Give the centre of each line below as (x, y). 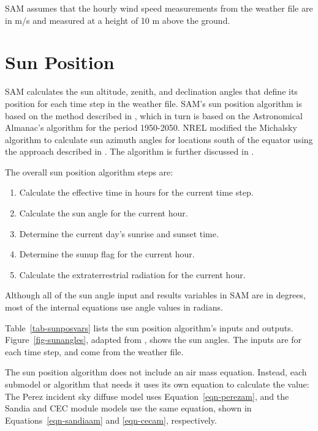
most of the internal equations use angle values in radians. (114, 307)
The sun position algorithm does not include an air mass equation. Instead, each (156, 372)
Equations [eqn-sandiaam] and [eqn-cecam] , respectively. (111, 420)
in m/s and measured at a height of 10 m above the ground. (118, 20)
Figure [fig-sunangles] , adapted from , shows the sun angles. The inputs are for (153, 340)
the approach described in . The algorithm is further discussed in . (130, 151)
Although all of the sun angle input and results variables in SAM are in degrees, (155, 295)
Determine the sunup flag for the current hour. (107, 254)
